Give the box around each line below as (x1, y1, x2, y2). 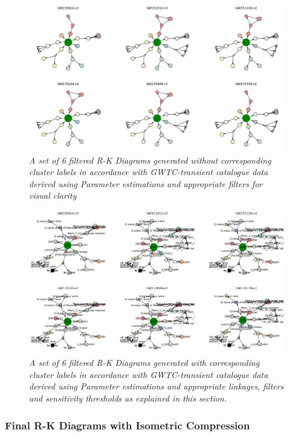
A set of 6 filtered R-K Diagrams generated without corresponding (29, 153, 271, 166)
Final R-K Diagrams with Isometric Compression (5, 417, 250, 432)
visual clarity (29, 189, 77, 202)
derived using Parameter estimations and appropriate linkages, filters (29, 380, 284, 393)
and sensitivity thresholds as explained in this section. (29, 392, 227, 405)
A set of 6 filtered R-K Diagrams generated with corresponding (29, 356, 260, 369)
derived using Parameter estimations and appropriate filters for (29, 177, 263, 190)
